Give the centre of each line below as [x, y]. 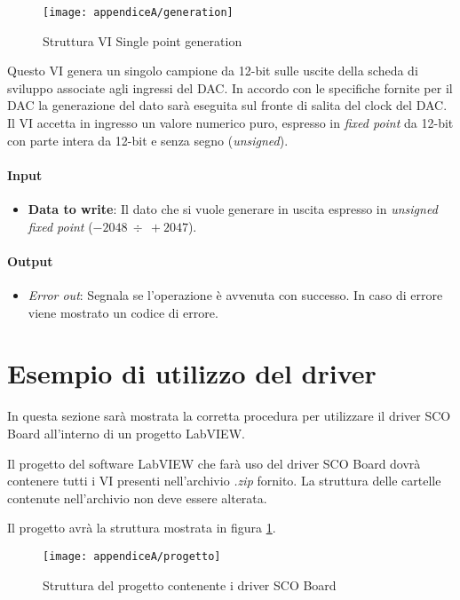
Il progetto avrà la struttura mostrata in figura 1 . [142, 528]
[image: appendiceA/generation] [138, 12]
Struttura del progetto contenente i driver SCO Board [190, 584]
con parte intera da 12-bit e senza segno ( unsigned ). [148, 140]
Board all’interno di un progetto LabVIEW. [126, 433]
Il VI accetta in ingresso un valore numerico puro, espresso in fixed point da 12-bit [230, 123]
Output [30, 261]
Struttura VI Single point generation [143, 40]
